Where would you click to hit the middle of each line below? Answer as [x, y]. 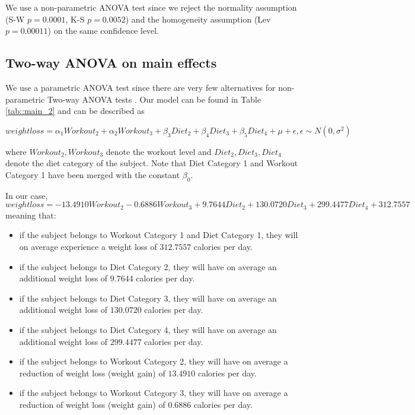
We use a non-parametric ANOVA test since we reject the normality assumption [151, 7]
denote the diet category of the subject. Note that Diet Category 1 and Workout [152, 163]
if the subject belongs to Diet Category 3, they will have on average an [148, 298]
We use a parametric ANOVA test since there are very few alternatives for [141, 87]
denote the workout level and [159, 151]
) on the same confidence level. [103, 31]
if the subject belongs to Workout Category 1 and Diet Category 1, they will [159, 235]
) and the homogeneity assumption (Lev [198, 19]
